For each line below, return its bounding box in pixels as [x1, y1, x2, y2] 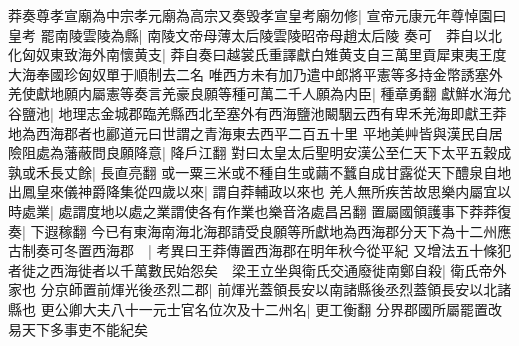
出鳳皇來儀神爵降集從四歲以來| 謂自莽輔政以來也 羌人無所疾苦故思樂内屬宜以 [8, 181, 512, 202]
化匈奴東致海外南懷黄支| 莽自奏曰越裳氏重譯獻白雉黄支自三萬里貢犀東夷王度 [8, 44, 507, 65]
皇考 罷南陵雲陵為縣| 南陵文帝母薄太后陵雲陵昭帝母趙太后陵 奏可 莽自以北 [8, 24, 502, 45]
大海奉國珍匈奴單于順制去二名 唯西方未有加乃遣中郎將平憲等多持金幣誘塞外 [8, 63, 503, 84]
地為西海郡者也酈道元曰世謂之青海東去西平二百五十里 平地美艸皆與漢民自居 [8, 122, 503, 143]
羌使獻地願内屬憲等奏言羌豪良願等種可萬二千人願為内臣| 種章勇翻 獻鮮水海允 [8, 83, 512, 104]
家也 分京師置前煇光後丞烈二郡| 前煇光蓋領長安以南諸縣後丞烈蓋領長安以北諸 [8, 279, 512, 300]
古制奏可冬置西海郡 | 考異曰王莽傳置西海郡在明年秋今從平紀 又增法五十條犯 [8, 240, 512, 261]
